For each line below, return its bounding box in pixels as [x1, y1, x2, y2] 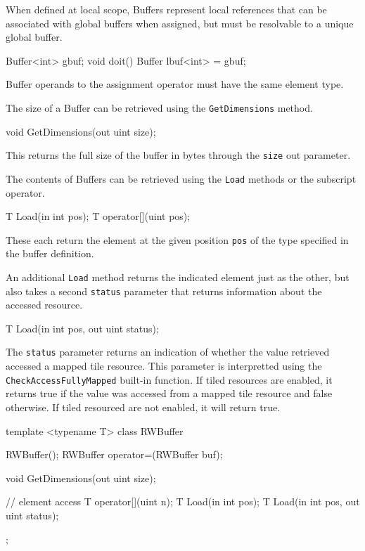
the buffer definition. [6, 246, 94, 261]
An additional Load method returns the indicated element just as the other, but [6, 269, 350, 284]
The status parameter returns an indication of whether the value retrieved [6, 344, 330, 359]
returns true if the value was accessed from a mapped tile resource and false [6, 386, 333, 401]
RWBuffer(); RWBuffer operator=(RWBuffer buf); [6, 447, 223, 462]
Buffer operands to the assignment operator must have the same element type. [6, 77, 344, 91]
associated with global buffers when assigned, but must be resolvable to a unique [6, 15, 354, 30]
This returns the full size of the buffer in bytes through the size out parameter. [6, 148, 351, 162]
